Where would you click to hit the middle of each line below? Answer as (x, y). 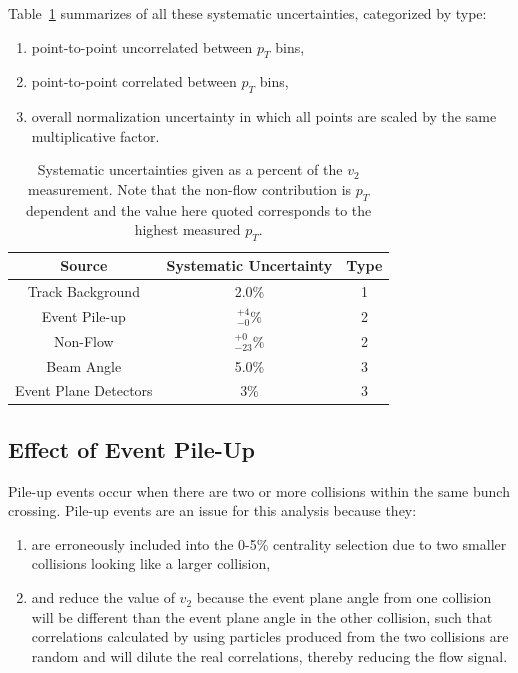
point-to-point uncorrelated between (142, 46)
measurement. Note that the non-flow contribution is (190, 188)
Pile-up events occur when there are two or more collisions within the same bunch (259, 490)
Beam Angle (84, 365)
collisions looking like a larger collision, (151, 563)
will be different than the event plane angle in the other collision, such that (262, 616)
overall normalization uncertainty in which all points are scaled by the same (264, 116)
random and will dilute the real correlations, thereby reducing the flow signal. (269, 655)
